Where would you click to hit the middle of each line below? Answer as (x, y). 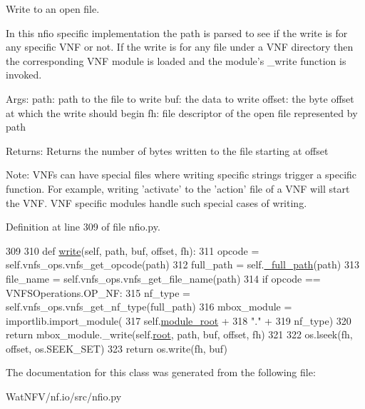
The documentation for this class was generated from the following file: (161, 372)
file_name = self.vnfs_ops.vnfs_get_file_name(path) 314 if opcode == (163, 278)
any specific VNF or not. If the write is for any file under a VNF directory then (180, 47)
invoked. (24, 75)
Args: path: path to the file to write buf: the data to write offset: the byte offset (180, 98)
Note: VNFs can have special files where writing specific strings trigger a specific (181, 175)
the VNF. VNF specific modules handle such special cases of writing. (156, 202)
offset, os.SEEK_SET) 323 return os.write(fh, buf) (117, 348)
